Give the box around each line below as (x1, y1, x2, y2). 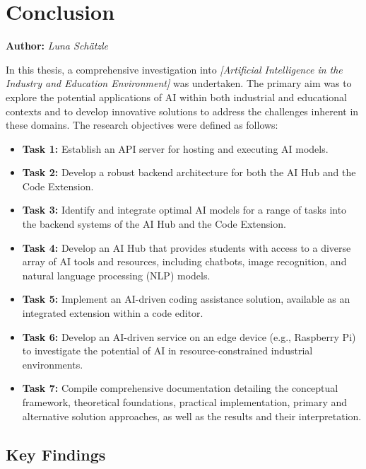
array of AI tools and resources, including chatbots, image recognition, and (22, 254, 347, 269)
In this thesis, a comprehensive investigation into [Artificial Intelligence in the (6, 62, 343, 76)
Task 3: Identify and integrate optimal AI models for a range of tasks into (22, 202, 347, 217)
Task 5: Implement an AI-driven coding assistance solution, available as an (22, 291, 350, 306)
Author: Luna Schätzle (6, 38, 109, 53)
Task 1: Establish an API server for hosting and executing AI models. (22, 141, 329, 156)
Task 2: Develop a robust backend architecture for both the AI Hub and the (22, 165, 356, 180)
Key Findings (6, 443, 106, 465)
